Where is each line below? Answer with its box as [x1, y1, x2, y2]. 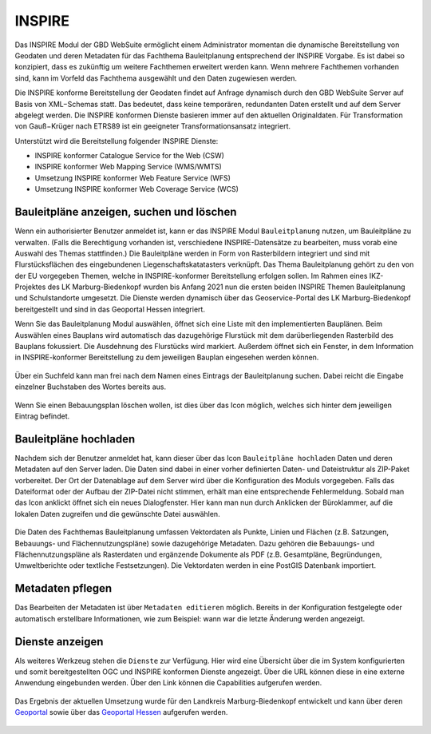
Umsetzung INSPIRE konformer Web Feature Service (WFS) [34, 173, 231, 183]
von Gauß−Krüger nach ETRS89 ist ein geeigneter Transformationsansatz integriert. [14, 121, 291, 131]
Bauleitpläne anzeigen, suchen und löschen [14, 205, 237, 219]
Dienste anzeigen [14, 635, 104, 649]
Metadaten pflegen [14, 581, 113, 595]
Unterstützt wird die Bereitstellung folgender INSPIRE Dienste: [14, 136, 219, 145]
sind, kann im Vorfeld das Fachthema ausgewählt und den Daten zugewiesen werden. [14, 73, 298, 83]
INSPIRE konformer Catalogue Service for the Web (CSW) [34, 151, 225, 161]
